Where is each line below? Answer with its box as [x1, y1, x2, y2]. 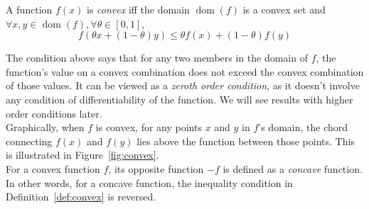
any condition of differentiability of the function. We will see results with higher [6, 91, 353, 106]
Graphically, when [6, 120, 85, 135]
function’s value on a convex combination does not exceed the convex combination [6, 64, 364, 79]
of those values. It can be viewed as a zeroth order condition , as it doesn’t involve [6, 78, 360, 93]
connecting [6, 133, 53, 148]
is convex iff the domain [87, 2, 190, 16]
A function [6, 2, 53, 16]
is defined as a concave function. [223, 161, 363, 176]
